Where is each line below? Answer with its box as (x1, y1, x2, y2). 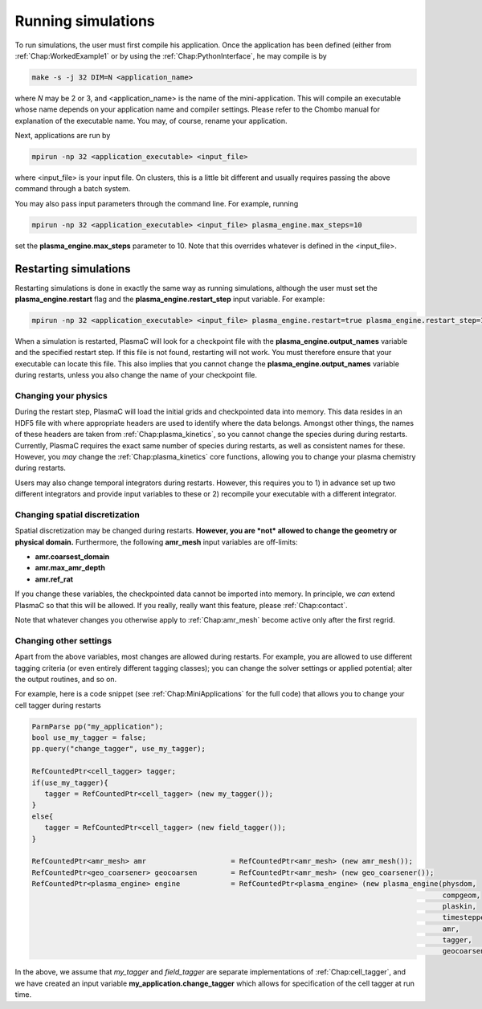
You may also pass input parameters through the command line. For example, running (14, 198, 299, 208)
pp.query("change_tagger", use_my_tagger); (31, 744, 206, 754)
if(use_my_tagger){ (31, 778, 108, 787)
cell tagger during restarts (14, 700, 101, 710)
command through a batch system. (14, 184, 131, 194)
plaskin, (442, 901, 477, 911)
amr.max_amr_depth (35, 563, 106, 573)
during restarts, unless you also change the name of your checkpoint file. (14, 370, 257, 380)
